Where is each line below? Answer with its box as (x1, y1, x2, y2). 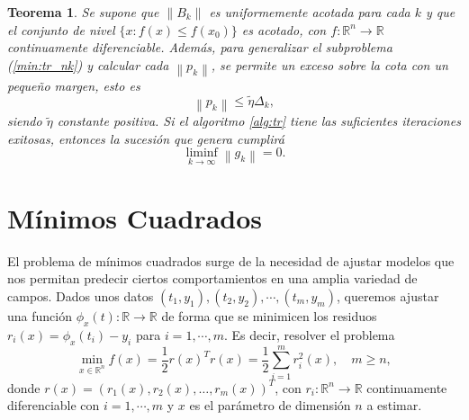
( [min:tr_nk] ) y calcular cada (7, 55, 169, 74)
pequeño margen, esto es (7, 76, 140, 95)
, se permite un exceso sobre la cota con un (211, 55, 448, 74)
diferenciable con (7, 396, 100, 415)
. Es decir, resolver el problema (224, 325, 395, 344)
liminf (185, 147, 218, 160)
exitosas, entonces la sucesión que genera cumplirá (7, 129, 284, 147)
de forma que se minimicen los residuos (161, 306, 377, 325)
